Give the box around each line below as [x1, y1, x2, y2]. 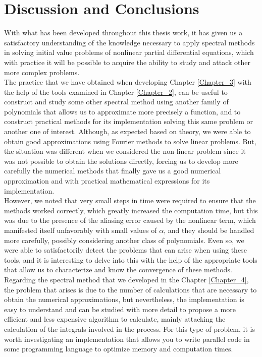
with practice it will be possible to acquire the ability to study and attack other [4, 56, 251, 67]
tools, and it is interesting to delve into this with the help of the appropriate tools [4, 254, 257, 265]
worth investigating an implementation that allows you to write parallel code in [4, 333, 250, 344]
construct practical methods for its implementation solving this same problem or [4, 116, 253, 127]
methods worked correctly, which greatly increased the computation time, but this [4, 205, 258, 215]
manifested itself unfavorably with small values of [4, 225, 157, 235]
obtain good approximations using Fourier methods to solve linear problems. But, [4, 136, 256, 146]
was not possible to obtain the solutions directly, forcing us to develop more [4, 155, 238, 166]
